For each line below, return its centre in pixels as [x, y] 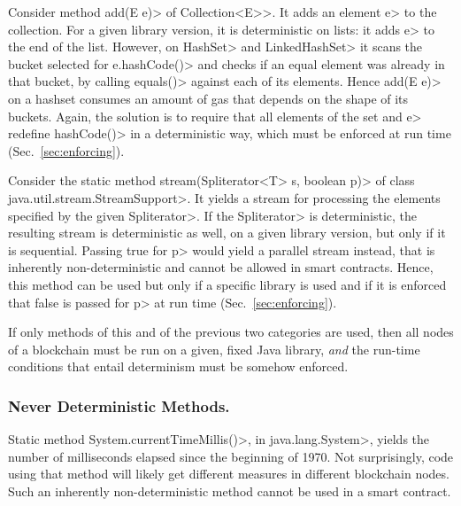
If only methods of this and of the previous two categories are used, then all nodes [231, 332]
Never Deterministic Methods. [119, 405]
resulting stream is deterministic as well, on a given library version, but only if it [227, 233]
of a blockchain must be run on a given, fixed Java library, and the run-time [214, 349]
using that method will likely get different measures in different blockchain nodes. [229, 474]
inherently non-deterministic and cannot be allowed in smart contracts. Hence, [221, 267]
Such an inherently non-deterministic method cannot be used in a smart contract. [230, 490]
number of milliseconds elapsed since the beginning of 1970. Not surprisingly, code [231, 456]
